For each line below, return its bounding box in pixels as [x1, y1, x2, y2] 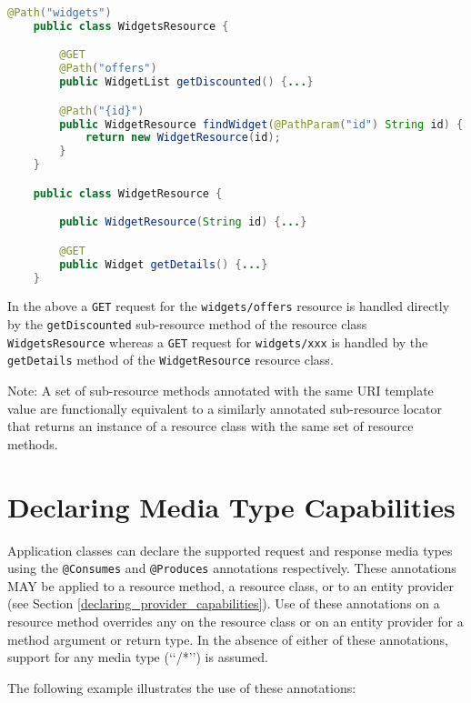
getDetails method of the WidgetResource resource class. [7, 350, 334, 369]
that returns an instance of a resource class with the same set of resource [7, 417, 414, 436]
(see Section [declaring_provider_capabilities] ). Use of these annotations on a [7, 594, 440, 613]
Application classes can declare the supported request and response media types [7, 540, 453, 559]
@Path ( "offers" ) [59, 62, 157, 75]
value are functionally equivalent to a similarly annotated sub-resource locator [7, 398, 443, 417]
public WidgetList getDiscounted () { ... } [59, 75, 314, 89]
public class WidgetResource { [33, 186, 223, 200]
